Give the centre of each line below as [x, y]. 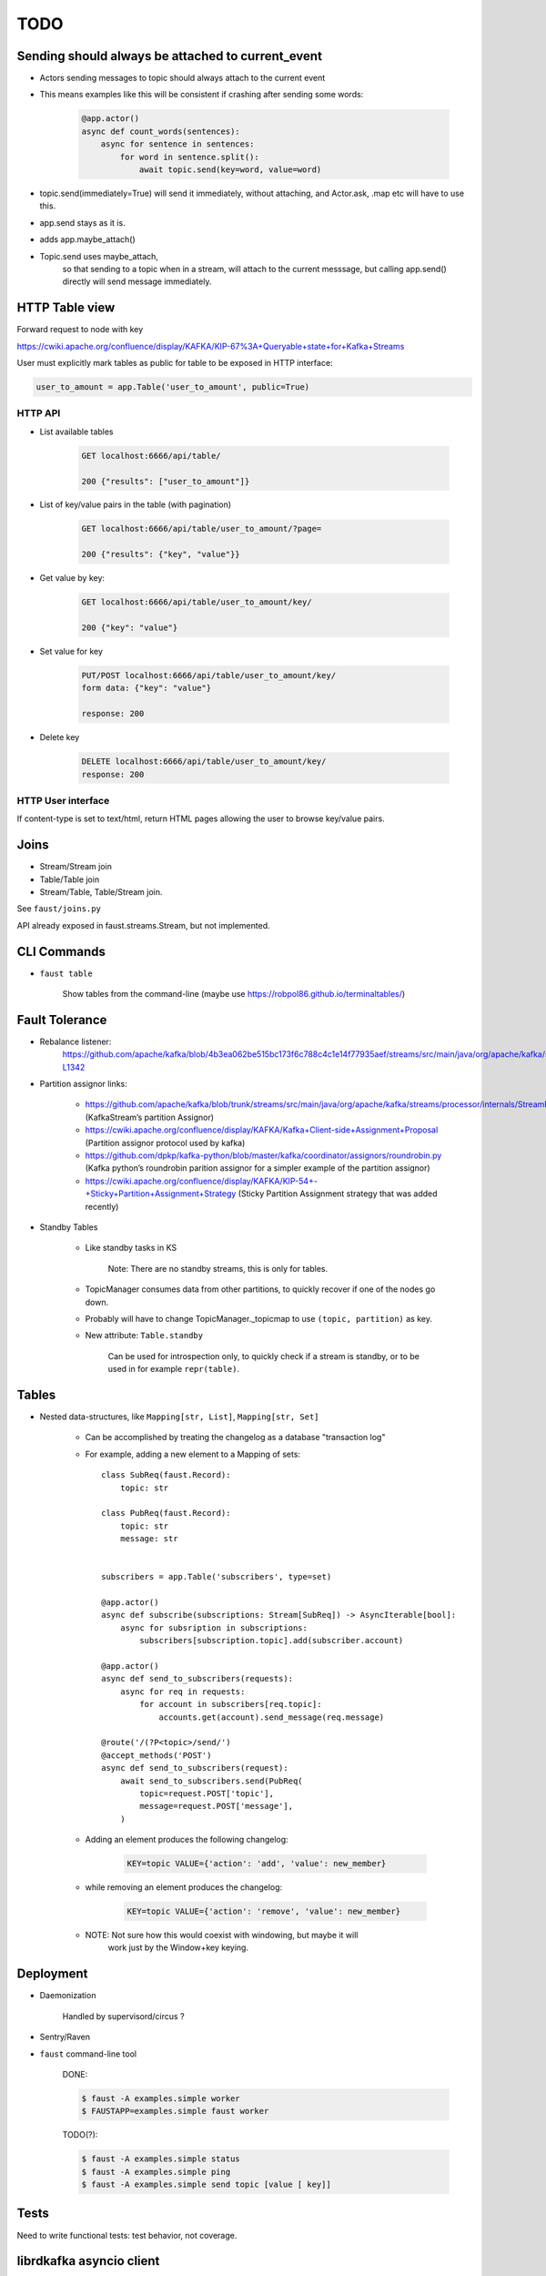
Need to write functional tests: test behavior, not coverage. [127, 2235]
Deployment [52, 1974]
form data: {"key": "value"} [147, 688]
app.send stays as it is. [83, 222]
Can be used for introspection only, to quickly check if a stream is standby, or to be [264, 1356]
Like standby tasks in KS [131, 1248]
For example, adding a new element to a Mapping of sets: [192, 1454]
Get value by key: [72, 578]
